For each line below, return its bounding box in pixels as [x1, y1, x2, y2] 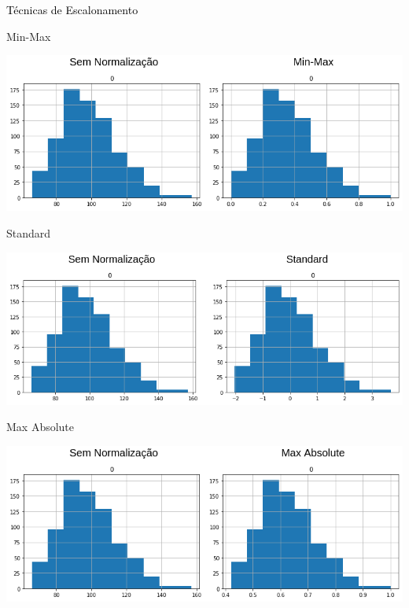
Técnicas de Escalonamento [6, 2, 138, 17]
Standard [6, 225, 51, 241]
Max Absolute [6, 418, 75, 435]
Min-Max [6, 28, 51, 44]
